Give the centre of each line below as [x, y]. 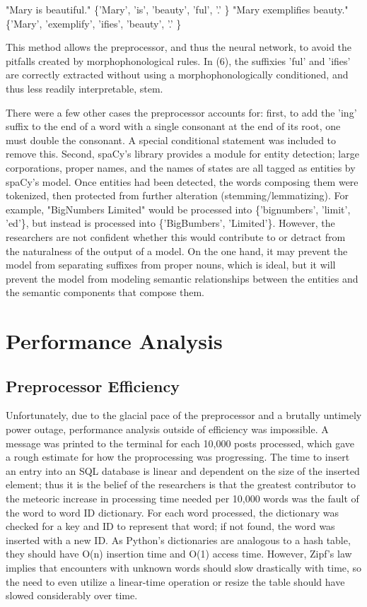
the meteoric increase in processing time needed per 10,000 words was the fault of [182, 499]
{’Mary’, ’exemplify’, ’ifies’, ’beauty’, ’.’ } [94, 23]
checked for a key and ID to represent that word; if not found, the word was [170, 526]
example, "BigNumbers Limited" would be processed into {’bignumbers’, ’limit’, [178, 209]
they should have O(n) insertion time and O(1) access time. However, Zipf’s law [179, 554]
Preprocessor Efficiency [93, 385]
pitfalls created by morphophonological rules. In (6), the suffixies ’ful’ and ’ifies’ [178, 60]
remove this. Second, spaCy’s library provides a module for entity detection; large [182, 154]
